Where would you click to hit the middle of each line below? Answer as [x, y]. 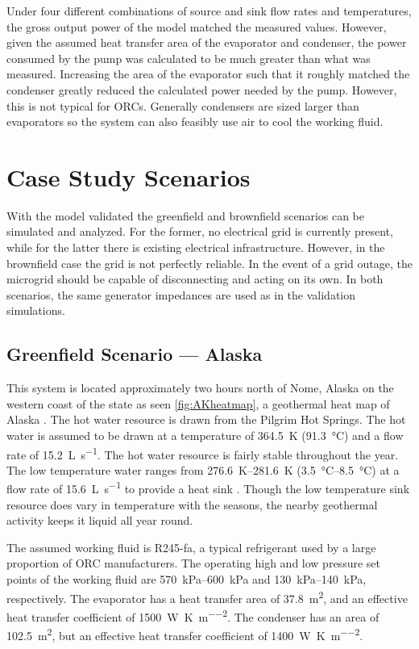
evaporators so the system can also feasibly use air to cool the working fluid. [195, 121]
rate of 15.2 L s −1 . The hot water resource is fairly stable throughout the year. [203, 453]
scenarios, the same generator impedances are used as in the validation [181, 294]
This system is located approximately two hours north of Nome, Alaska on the [200, 388]
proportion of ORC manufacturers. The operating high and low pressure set [193, 563]
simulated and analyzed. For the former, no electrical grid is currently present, [200, 231]
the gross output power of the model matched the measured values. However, [197, 26]
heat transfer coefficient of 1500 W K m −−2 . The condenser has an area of [193, 615]
